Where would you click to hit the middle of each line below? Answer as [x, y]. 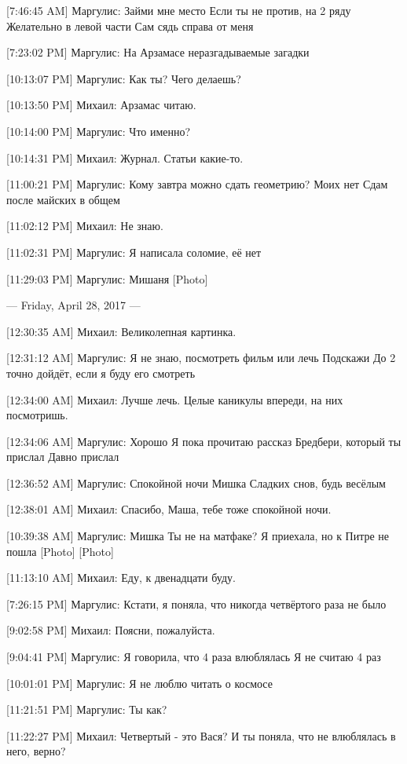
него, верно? [36, 751]
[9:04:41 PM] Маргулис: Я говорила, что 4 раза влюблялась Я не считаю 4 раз [194, 657]
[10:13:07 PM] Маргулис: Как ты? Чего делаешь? [124, 78]
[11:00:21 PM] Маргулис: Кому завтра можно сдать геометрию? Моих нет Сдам [197, 184]
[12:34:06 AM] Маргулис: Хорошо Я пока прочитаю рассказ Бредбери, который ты [204, 441]
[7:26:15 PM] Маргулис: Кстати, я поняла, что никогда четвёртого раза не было [196, 603]
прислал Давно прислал [63, 457]
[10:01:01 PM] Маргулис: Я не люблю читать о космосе [139, 683]
